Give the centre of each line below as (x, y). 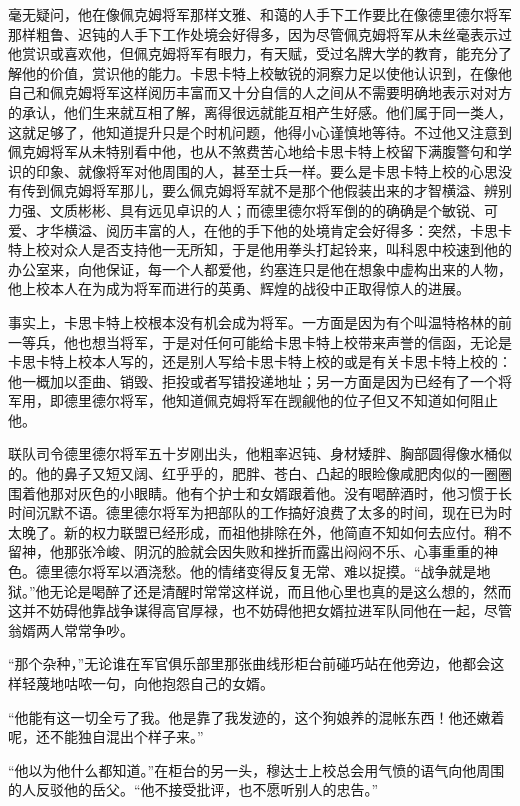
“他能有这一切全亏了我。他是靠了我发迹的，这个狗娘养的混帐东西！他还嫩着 (256, 716)
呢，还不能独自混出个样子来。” (106, 736)
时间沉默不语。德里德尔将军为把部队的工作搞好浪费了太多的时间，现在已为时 (260, 512)
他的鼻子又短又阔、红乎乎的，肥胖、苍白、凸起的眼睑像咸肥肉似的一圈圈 (273, 473)
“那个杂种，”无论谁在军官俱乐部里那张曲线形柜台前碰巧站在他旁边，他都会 (249, 663)
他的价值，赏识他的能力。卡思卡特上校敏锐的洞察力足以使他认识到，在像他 (266, 72)
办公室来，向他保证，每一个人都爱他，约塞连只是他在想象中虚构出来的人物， (260, 268)
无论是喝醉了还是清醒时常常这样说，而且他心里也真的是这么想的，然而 (280, 590)
